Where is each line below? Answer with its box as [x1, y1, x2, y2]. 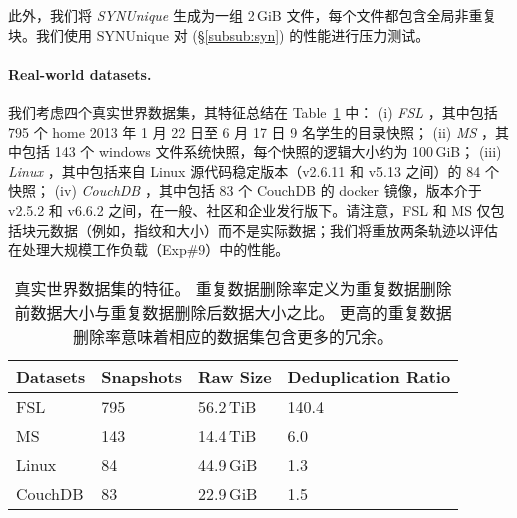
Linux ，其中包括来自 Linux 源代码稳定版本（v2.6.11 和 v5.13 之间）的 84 [8, 160, 481, 181]
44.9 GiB [198, 452, 258, 476]
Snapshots [101, 364, 182, 388]
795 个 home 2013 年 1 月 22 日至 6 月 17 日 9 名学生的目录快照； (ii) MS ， [8, 121, 496, 142]
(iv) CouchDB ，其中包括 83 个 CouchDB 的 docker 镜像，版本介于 [54, 180, 482, 201]
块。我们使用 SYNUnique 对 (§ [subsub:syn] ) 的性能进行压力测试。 [8, 24, 430, 45]
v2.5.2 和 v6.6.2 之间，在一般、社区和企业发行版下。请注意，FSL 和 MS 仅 [8, 199, 491, 220]
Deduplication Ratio [287, 364, 451, 388]
